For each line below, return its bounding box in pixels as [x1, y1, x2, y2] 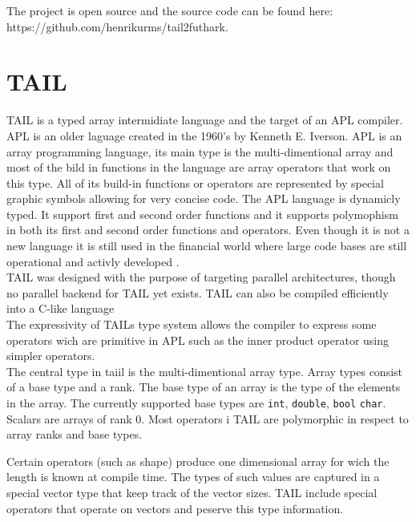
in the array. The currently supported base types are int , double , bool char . [6, 395, 386, 411]
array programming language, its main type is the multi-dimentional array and [6, 143, 394, 160]
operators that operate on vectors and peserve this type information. [6, 500, 344, 516]
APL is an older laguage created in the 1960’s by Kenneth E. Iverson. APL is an [6, 127, 402, 144]
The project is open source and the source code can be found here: [6, 2, 333, 18]
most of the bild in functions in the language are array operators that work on [6, 159, 391, 176]
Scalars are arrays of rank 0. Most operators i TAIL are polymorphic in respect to [6, 410, 409, 427]
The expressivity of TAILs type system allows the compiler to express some [6, 316, 377, 333]
